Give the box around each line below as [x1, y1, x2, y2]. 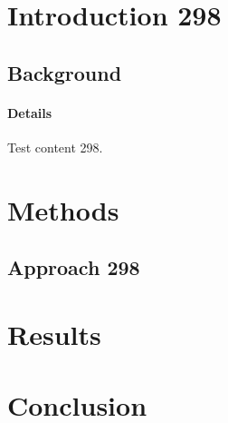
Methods [7, 191, 119, 228]
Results [7, 315, 101, 352]
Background [7, 58, 122, 86]
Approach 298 [7, 253, 140, 281]
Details [7, 103, 52, 122]
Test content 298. [7, 137, 103, 156]
